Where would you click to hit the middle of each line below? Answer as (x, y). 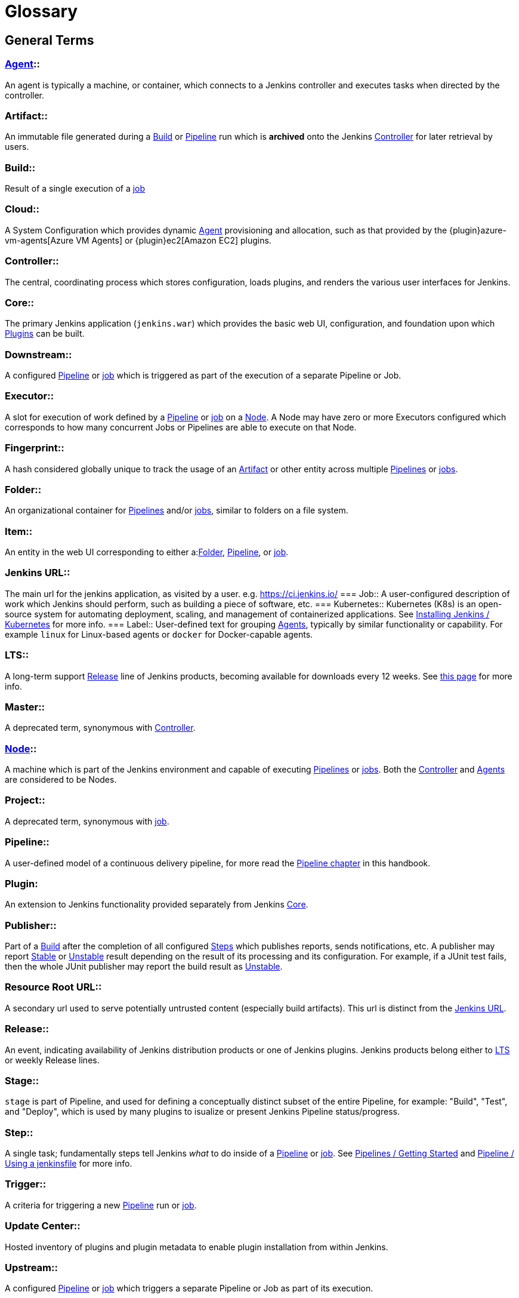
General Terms (50, 40)
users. (17, 147)
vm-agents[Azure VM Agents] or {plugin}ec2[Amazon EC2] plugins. (138, 240)
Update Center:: (43, 1226)
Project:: (25, 800)
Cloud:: (22, 209)
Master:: (25, 707)
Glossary (41, 11)
